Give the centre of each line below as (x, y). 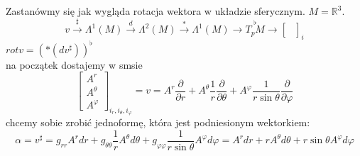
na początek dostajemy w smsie (74, 64)
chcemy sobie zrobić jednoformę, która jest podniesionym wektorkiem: (158, 122)
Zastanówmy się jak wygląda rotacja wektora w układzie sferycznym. (156, 11)
